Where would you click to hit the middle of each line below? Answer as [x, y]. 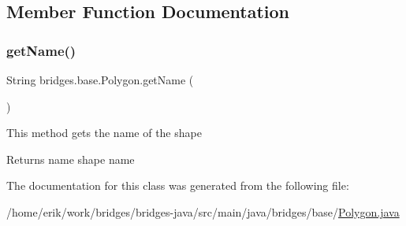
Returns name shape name [71, 159]
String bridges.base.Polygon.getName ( [100, 80]
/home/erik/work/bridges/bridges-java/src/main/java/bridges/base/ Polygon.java [203, 211]
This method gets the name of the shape [104, 133]
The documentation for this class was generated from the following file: [178, 185]
